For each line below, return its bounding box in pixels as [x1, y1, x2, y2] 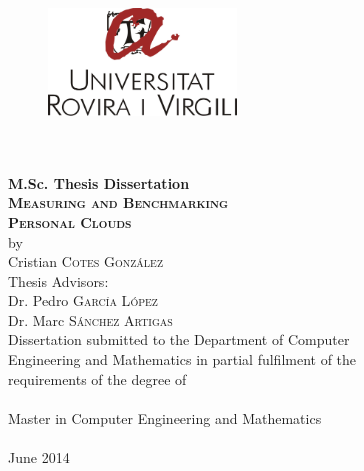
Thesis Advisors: [8, 270, 109, 291]
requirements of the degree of [8, 368, 187, 389]
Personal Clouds [8, 211, 132, 232]
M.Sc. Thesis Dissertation [8, 172, 190, 193]
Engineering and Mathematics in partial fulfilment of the [8, 349, 357, 370]
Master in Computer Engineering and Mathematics [8, 407, 322, 428]
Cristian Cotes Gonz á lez [8, 251, 163, 272]
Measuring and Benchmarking [8, 192, 229, 213]
